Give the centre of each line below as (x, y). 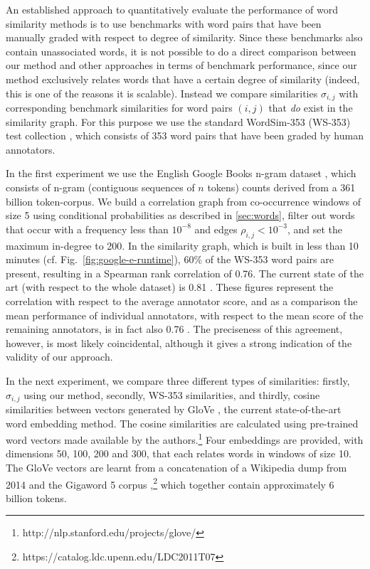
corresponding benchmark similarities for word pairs (119, 108)
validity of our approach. (59, 357)
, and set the (315, 229)
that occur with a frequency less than (87, 229)
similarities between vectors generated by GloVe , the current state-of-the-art (174, 409)
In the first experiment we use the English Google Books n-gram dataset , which (181, 173)
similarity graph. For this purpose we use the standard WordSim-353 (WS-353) (178, 121)
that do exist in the (311, 108)
